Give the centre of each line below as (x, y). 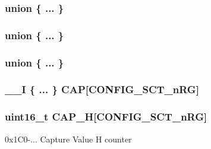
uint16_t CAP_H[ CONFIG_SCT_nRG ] (106, 117)
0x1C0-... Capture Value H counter (68, 139)
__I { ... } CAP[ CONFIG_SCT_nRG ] (102, 89)
